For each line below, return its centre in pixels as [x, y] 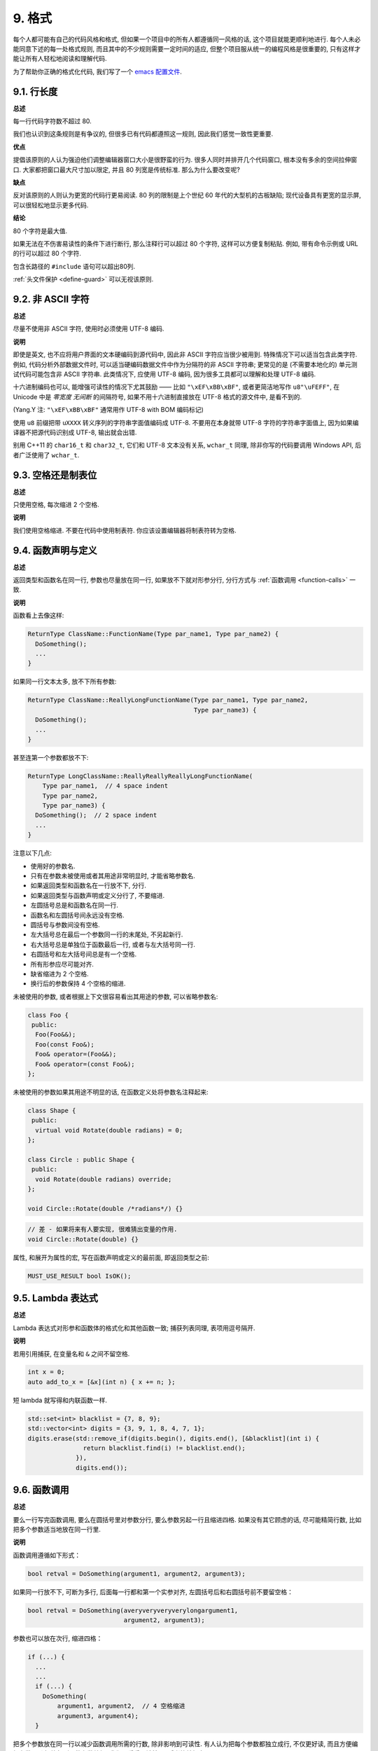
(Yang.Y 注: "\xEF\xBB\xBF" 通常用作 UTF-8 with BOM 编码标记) [108, 410]
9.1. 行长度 [35, 91]
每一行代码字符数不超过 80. [52, 121]
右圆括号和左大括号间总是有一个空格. [84, 954]
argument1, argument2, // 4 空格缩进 [121, 1706]
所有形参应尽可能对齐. [62, 964]
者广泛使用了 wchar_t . [46, 455]
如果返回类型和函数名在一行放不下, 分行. [89, 885]
